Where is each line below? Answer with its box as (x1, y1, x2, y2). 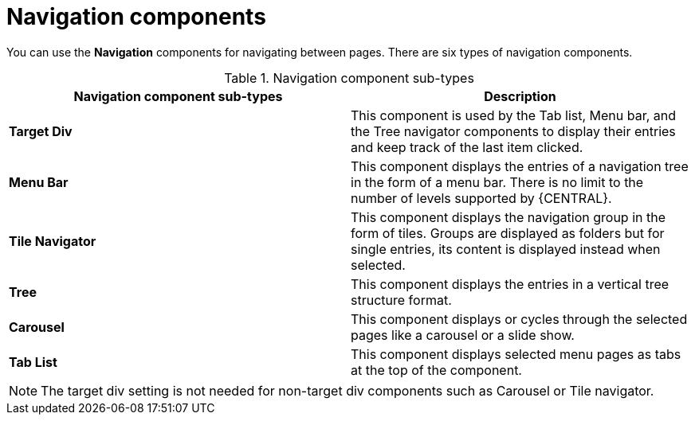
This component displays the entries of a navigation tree (351, 158, 689, 174)
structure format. (351, 291, 452, 308)
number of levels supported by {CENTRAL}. (351, 189, 612, 206)
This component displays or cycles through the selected (351, 310, 688, 327)
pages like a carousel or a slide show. (351, 326, 575, 343)
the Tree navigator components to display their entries (351, 123, 676, 139)
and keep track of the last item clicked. (351, 138, 583, 155)
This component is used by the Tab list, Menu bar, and (351, 107, 677, 123)
